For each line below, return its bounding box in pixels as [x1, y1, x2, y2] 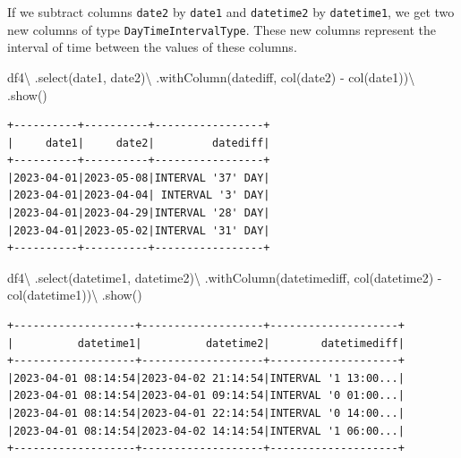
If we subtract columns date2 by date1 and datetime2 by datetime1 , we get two [7, 3, 455, 21]
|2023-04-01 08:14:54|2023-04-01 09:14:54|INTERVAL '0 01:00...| [7, 389, 405, 403]
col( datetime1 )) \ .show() [7, 285, 142, 304]
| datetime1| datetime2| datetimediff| [7, 336, 405, 350]
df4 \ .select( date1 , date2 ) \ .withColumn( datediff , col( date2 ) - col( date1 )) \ [7, 67, 415, 86]
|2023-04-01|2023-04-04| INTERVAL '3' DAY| [7, 189, 270, 202]
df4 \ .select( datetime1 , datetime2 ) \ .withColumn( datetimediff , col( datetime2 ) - [7, 267, 442, 286]
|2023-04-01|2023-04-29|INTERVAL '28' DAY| [7, 207, 270, 220]
